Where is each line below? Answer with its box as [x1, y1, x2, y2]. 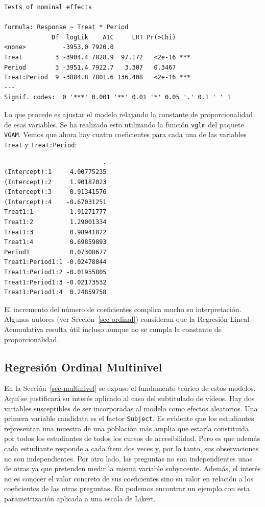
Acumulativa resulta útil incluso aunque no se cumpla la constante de [4, 324, 222, 334]
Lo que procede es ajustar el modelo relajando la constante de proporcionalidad [4, 108, 253, 119]
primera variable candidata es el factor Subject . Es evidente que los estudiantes [4, 413, 254, 424]
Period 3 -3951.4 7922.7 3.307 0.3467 [4, 63, 176, 71]
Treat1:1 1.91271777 [4, 208, 107, 216]
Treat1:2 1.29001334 [4, 218, 107, 226]
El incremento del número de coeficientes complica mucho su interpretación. [4, 303, 242, 314]
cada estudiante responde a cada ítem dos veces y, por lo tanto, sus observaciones [4, 443, 259, 454]
